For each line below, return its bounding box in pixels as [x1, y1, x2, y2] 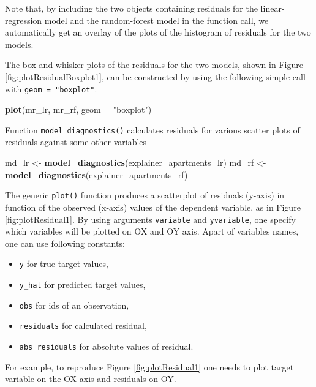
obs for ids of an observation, [19, 298, 129, 311]
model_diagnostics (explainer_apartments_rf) [5, 168, 188, 181]
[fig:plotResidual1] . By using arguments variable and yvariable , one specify [5, 212, 296, 225]
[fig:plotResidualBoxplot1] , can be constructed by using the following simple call [5, 70, 306, 83]
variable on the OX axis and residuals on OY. [5, 372, 176, 385]
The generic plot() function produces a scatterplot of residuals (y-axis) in [5, 189, 285, 201]
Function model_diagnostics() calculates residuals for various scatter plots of [5, 123, 300, 136]
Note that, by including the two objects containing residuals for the [5, 2, 258, 14]
